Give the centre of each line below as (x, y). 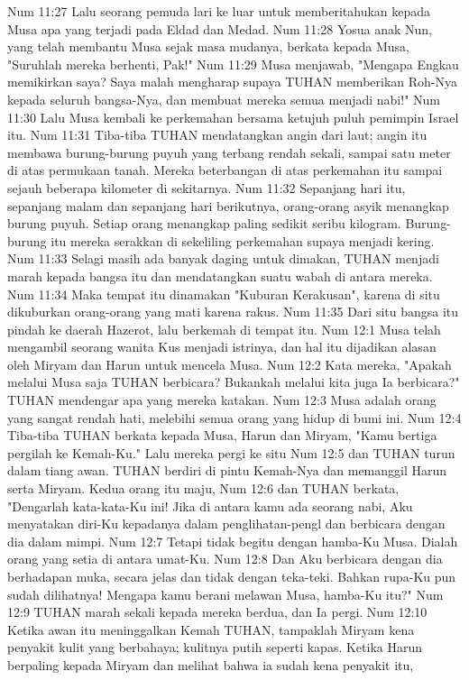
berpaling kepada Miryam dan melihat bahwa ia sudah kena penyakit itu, (211, 664)
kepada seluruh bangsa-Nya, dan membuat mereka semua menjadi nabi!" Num (224, 99)
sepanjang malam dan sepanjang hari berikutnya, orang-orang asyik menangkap (228, 205)
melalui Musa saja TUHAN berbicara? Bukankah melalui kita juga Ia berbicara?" (234, 382)
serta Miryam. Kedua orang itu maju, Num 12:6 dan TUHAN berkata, (203, 488)
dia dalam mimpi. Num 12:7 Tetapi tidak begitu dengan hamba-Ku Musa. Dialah (233, 541)
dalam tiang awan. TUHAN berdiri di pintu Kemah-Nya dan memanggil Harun (227, 470)
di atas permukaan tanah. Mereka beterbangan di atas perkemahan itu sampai (225, 170)
